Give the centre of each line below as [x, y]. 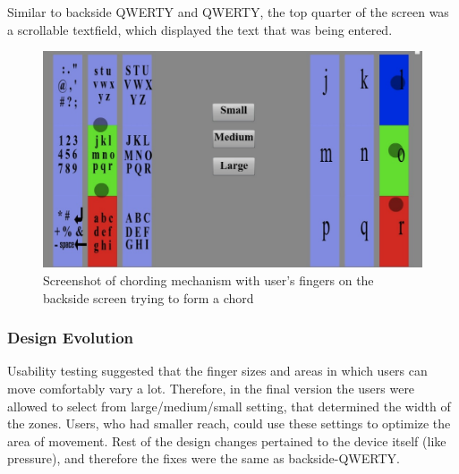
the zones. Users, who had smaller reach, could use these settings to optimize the [229, 423]
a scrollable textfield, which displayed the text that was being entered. [200, 29]
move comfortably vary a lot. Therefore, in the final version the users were [211, 388]
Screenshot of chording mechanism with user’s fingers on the [208, 280]
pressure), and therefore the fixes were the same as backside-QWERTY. [204, 458]
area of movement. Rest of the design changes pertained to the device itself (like [227, 440]
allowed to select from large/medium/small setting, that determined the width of [229, 406]
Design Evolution [71, 338]
